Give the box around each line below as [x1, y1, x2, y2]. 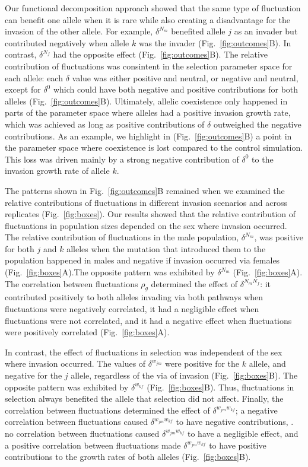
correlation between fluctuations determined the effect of [5, 404, 210, 416]
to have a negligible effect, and [187, 427, 299, 439]
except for [5, 83, 41, 96]
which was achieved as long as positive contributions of [5, 117, 205, 130]
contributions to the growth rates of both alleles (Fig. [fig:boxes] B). [5, 450, 251, 463]
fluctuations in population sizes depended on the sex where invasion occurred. [5, 219, 287, 231]
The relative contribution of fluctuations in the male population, [5, 231, 239, 243]
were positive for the [165, 357, 240, 370]
